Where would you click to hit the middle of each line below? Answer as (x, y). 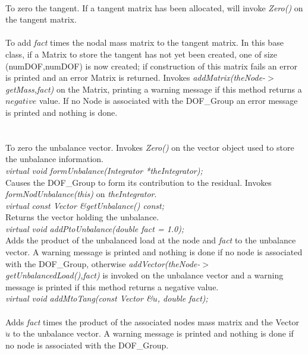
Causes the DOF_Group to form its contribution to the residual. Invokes (139, 182)
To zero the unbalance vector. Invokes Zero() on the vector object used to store (150, 147)
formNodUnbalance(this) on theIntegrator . (81, 194)
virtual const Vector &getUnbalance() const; (85, 205)
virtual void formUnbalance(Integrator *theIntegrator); (104, 170)
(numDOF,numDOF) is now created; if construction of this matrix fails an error (151, 66)
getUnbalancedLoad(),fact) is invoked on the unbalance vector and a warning (144, 275)
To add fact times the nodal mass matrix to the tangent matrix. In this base (144, 42)
